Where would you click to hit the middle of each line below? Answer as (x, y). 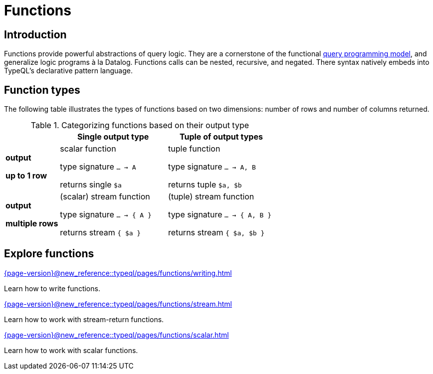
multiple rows (32, 224)
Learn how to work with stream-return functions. (84, 319)
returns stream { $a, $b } (216, 233)
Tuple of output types (221, 137)
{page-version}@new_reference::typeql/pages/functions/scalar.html (116, 335)
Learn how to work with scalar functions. (71, 350)
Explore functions (49, 254)
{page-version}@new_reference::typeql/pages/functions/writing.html (118, 273)
